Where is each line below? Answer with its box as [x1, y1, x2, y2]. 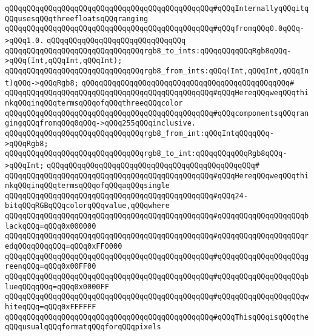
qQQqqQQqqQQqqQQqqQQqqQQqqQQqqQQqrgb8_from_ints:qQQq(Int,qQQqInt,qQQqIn [5, 66, 309, 75]
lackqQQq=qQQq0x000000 [5, 221, 96, 230]
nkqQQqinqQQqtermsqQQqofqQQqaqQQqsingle [5, 181, 170, 190]
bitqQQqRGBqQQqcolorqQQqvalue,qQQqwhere [5, 201, 170, 210]
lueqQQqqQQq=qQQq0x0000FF [5, 282, 109, 291]
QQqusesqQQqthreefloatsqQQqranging [5, 14, 149, 23]
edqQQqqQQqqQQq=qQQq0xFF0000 [5, 242, 122, 251]
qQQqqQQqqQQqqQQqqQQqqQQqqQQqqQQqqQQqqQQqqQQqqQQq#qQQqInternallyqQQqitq [5, 4, 309, 13]
